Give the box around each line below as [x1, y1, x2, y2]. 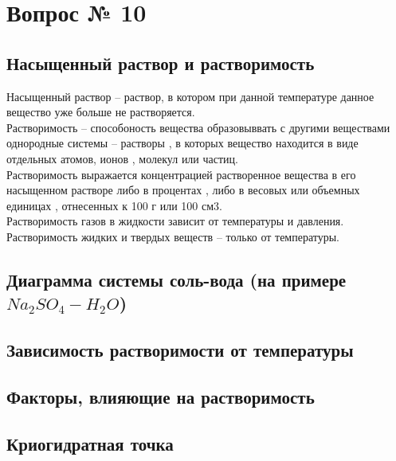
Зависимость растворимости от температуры [6, 338, 354, 362]
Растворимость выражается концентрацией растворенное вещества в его [6, 166, 356, 182]
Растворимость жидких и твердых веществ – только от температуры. [6, 228, 339, 244]
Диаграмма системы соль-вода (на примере [6, 267, 347, 291]
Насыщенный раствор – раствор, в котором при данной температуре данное [6, 88, 374, 104]
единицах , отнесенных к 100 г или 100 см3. [6, 197, 222, 213]
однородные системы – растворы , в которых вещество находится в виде [6, 135, 359, 151]
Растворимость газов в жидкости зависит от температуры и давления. [6, 213, 344, 229]
